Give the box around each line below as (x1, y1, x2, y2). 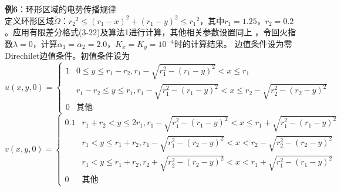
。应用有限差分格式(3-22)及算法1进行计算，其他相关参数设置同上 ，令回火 (5, 26, 288, 38)
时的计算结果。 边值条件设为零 (174, 38, 292, 49)
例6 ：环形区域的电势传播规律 (5, 3, 117, 15)
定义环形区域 (5, 14, 54, 26)
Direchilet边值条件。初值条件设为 (5, 49, 130, 62)
